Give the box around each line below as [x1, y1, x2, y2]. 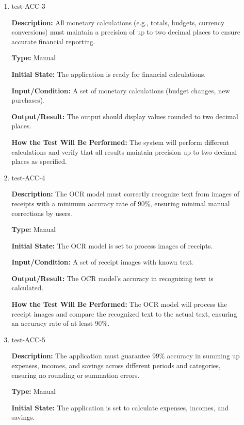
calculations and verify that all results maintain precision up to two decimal [11, 146, 237, 157]
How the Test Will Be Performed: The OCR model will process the [11, 299, 227, 309]
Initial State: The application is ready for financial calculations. [11, 69, 206, 79]
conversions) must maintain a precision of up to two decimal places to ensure [11, 27, 240, 37]
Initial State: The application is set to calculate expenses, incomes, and [11, 402, 228, 412]
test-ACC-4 [11, 172, 46, 182]
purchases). [11, 95, 45, 105]
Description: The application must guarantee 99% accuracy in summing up [11, 351, 240, 361]
